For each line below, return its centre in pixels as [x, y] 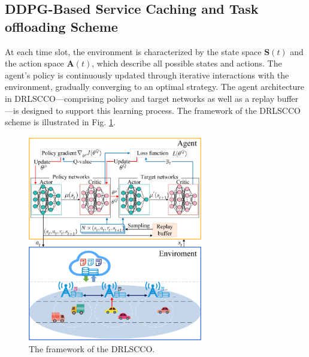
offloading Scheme [61, 26]
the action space [34, 63]
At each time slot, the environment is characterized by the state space [133, 51]
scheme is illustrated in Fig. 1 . [60, 122]
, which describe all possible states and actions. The [187, 63]
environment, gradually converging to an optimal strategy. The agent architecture [155, 87]
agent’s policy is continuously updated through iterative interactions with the [147, 75]
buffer [288, 98]
